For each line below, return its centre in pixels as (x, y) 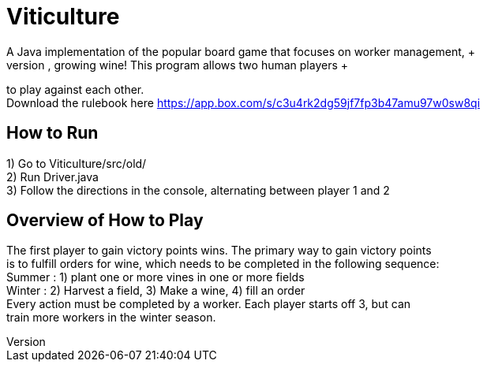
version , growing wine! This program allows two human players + (178, 65)
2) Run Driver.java (52, 177)
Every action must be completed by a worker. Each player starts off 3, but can (209, 304)
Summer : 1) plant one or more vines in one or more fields (155, 277)
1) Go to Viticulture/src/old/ (77, 163)
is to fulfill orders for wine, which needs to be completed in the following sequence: (223, 264)
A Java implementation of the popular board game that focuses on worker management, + (241, 51)
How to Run (52, 133)
